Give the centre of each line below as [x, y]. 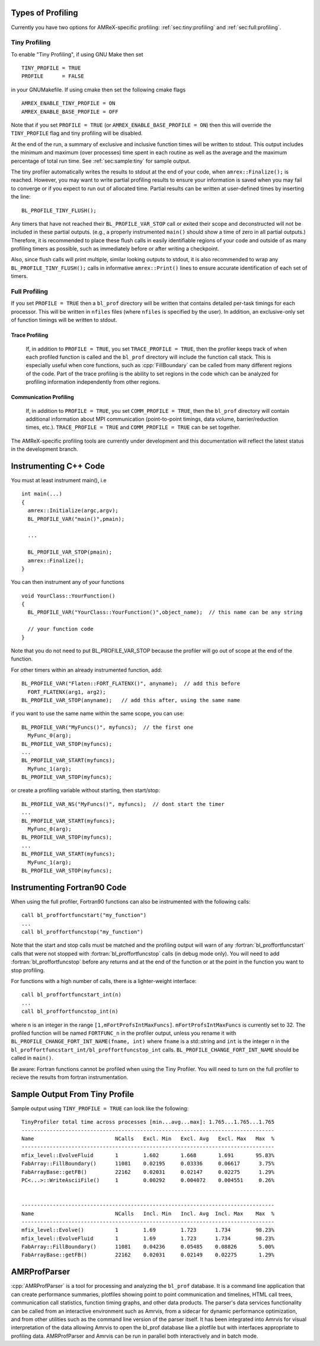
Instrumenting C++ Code [58, 466]
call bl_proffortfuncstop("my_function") [82, 932]
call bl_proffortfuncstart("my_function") [84, 915]
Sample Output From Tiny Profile [73, 1094]
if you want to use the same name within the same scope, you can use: [98, 713]
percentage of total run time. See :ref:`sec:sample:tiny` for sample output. [101, 161]
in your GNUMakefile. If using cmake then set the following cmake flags [98, 90]
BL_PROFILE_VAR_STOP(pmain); [70, 552]
